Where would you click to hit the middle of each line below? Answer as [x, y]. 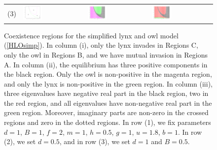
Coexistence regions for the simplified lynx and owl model [91, 35]
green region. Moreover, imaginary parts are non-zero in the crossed [106, 112]
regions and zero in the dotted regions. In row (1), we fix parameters [108, 122]
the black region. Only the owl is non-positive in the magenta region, [108, 74]
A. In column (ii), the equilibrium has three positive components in [106, 64]
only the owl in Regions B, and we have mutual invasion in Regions [106, 54]
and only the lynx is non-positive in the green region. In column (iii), [108, 83]
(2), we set [20, 141]
